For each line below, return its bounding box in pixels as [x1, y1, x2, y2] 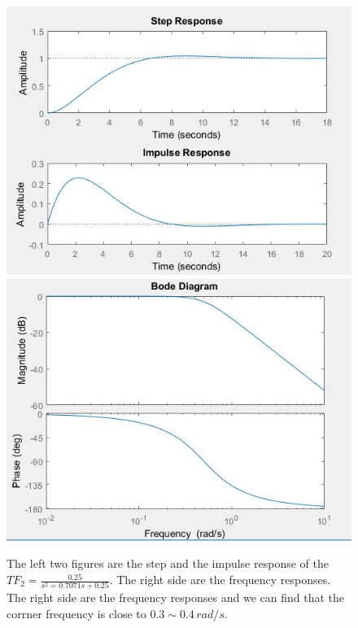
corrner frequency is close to [7, 604, 146, 621]
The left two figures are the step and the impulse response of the [7, 555, 329, 572]
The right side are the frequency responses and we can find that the [7, 589, 345, 606]
